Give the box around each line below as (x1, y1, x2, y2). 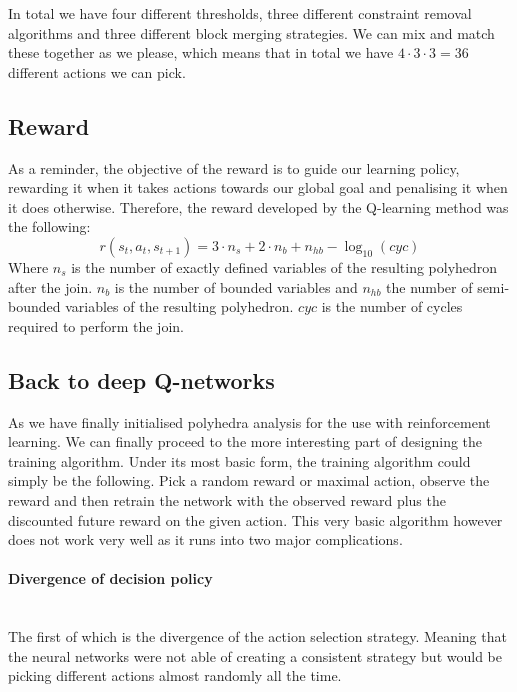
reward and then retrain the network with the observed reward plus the (8, 489, 446, 510)
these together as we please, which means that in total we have (8, 42, 394, 63)
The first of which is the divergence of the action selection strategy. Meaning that (8, 626, 507, 647)
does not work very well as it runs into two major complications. (8, 529, 403, 550)
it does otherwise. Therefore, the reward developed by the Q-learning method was (8, 196, 509, 217)
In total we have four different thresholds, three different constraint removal (8, 3, 472, 23)
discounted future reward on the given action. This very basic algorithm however (8, 509, 503, 530)
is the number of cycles (321, 296, 463, 317)
